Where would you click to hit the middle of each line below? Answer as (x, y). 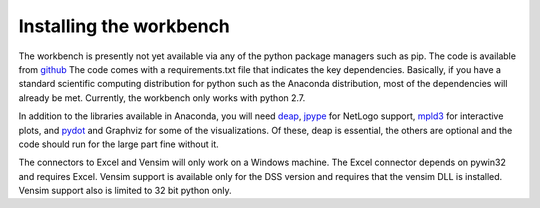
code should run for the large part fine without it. (118, 144)
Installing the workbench (124, 26)
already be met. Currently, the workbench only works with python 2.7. (162, 97)
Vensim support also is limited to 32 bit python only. (125, 191)
